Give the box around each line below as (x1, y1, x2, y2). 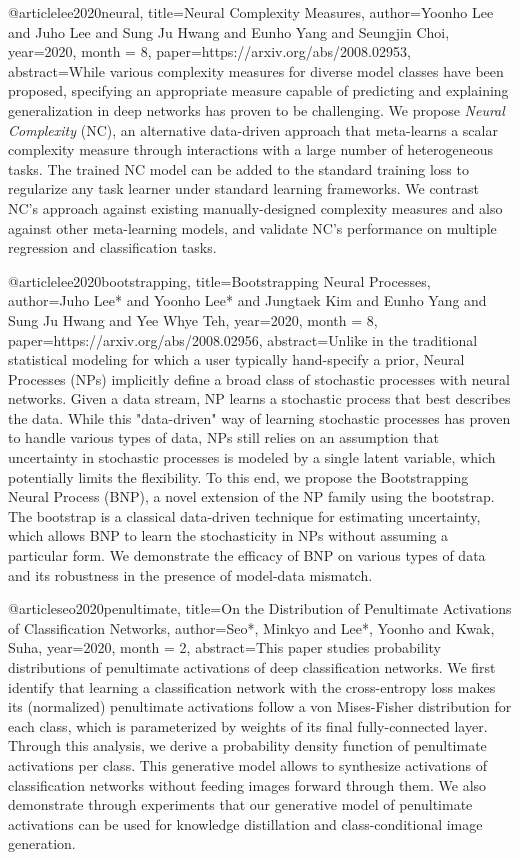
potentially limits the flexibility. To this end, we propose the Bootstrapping (8, 466, 469, 487)
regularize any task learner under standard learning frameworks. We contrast (8, 178, 479, 199)
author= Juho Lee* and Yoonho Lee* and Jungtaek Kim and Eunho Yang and (8, 290, 487, 311)
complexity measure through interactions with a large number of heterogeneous (8, 139, 494, 160)
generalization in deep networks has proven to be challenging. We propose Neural (8, 99, 505, 120)
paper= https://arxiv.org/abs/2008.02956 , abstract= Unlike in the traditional (8, 329, 478, 350)
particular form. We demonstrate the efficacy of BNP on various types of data (8, 545, 486, 566)
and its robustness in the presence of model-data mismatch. (8, 564, 373, 585)
